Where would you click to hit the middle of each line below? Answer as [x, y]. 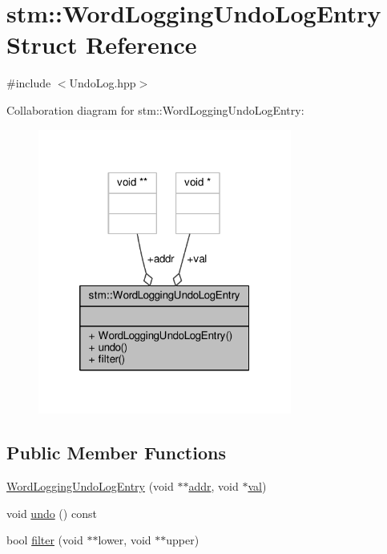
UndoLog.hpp [103, 83]
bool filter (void [45, 540]
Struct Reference [102, 44]
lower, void [125, 540]
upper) [183, 540]
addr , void [214, 486]
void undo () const [52, 513]
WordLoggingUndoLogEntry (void [90, 486]
